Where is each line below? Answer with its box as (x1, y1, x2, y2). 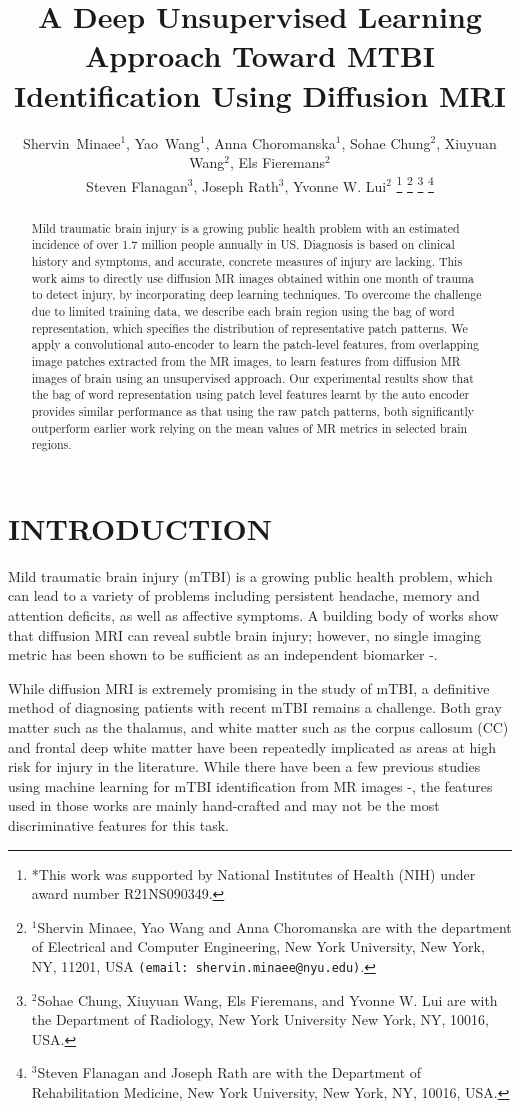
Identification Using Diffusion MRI (13, 74, 507, 115)
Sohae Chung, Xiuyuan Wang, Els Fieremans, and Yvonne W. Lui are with (37, 989, 498, 1010)
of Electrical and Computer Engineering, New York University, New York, (31, 936, 485, 957)
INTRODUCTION (8, 507, 273, 548)
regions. (31, 436, 72, 453)
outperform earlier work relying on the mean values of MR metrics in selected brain (31, 419, 468, 436)
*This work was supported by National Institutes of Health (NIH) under (31, 863, 476, 884)
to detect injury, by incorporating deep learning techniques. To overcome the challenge (31, 286, 482, 303)
